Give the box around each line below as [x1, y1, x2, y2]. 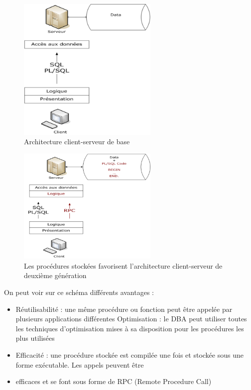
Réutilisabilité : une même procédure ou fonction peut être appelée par [15, 303, 233, 314]
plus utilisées [15, 333, 55, 343]
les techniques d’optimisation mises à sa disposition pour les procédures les [15, 323, 244, 333]
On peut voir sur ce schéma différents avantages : [4, 287, 154, 297]
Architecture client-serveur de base [24, 136, 130, 147]
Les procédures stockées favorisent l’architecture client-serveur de [24, 260, 223, 271]
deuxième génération [24, 270, 87, 281]
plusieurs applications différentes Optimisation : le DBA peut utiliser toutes [15, 313, 247, 324]
